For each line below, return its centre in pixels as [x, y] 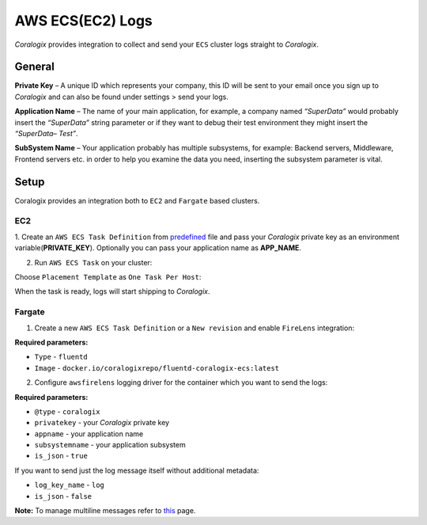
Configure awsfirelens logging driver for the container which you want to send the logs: [181, 382]
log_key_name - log [69, 485]
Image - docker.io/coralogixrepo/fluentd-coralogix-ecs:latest [157, 367]
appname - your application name [89, 434]
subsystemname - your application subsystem [110, 445]
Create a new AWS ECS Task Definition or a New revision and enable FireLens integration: [195, 328]
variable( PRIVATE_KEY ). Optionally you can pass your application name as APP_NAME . [158, 248]
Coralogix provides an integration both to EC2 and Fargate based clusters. [137, 200]
